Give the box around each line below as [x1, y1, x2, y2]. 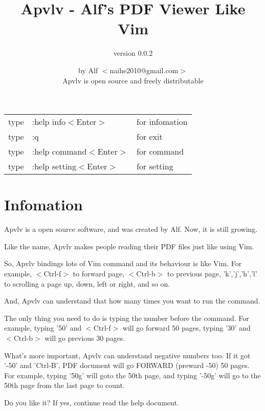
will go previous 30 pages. [45, 332, 125, 343]
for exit [136, 131, 163, 143]
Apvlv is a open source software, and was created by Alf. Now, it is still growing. [4, 224, 258, 234]
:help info [32, 116, 66, 128]
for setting [136, 160, 173, 172]
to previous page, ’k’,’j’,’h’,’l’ [167, 268, 257, 278]
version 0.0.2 [113, 48, 153, 58]
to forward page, [73, 268, 125, 278]
